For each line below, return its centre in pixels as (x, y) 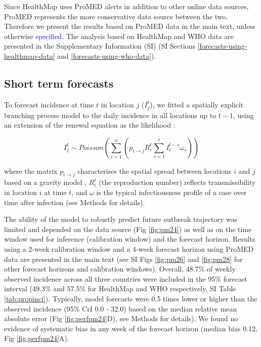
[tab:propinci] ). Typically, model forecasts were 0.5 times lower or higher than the (131, 299)
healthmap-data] (30, 55)
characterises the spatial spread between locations (155, 170)
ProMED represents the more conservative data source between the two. (116, 16)
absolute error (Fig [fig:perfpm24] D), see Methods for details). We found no (121, 318)
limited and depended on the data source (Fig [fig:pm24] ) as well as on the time (128, 229)
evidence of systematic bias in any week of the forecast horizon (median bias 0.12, (131, 328)
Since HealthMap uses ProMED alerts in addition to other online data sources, (126, 6)
